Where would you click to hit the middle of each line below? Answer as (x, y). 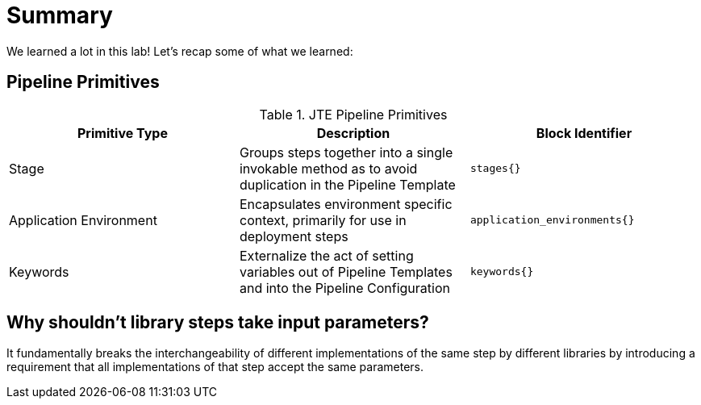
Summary (60, 15)
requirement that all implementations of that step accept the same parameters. (215, 367)
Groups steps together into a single (346, 152)
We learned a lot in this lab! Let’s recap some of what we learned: (180, 51)
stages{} (495, 169)
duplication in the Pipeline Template (347, 184)
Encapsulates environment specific (346, 204)
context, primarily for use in (323, 220)
